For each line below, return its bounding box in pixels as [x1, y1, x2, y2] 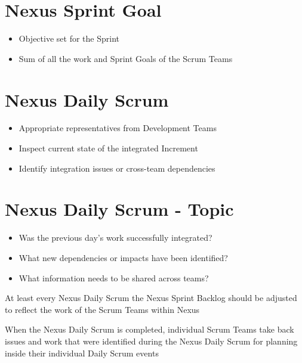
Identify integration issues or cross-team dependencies [19, 162, 215, 174]
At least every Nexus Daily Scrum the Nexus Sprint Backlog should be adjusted [5, 291, 297, 304]
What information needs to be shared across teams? [19, 271, 209, 284]
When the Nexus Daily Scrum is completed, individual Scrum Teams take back [5, 323, 294, 336]
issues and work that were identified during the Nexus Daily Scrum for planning [5, 334, 298, 347]
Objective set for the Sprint [19, 32, 119, 45]
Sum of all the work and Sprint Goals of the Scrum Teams [19, 52, 233, 64]
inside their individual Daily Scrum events [5, 346, 159, 359]
